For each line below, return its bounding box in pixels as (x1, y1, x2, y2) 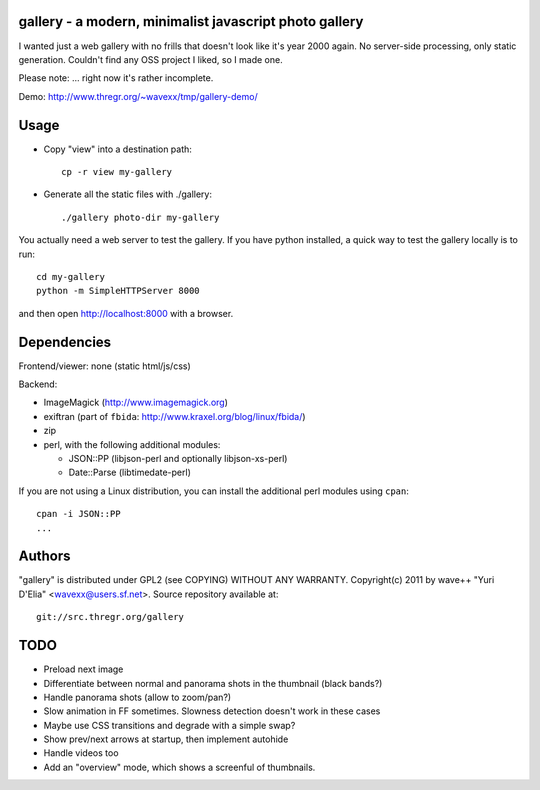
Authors (18, 548, 71, 565)
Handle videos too (43, 747, 119, 759)
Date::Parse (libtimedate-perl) (68, 466, 192, 479)
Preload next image (43, 663, 124, 675)
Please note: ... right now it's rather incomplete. (18, 72, 214, 84)
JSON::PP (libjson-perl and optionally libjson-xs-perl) (68, 452, 288, 464)
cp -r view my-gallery (61, 166, 173, 177)
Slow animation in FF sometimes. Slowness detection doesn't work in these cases (43, 705, 381, 717)
